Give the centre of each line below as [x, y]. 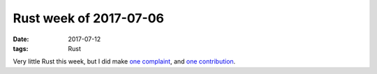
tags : [21, 48]
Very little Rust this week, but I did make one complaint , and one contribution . [124, 61]
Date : [21, 39]
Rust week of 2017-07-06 [88, 18]
